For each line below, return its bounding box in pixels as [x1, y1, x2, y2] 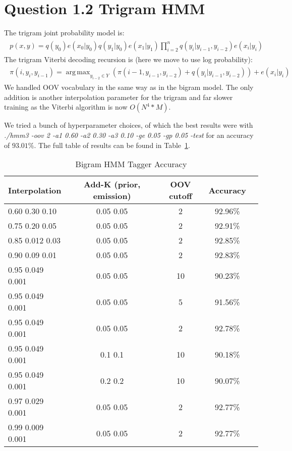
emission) [93, 190, 131, 202]
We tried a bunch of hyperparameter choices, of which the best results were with [4, 120, 253, 130]
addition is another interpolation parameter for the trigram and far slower [4, 91, 233, 102]
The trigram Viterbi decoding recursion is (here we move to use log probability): [4, 54, 253, 64]
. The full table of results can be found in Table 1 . [34, 139, 190, 150]
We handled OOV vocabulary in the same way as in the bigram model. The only [4, 82, 254, 92]
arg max [66, 69, 90, 76]
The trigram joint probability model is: [4, 27, 125, 38]
